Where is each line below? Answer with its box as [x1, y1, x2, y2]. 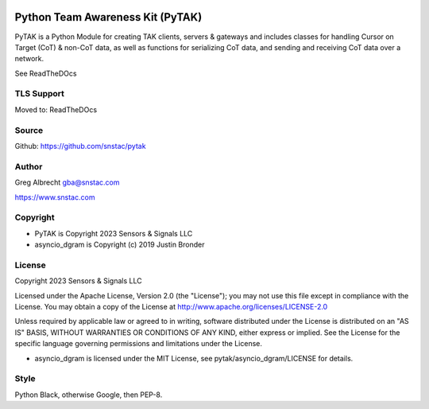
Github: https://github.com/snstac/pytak [14, 141, 146, 150]
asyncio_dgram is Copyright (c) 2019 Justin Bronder [34, 240, 205, 250]
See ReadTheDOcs [14, 68, 77, 78]
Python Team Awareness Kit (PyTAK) [14, 10, 203, 24]
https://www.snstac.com [14, 192, 95, 202]
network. [14, 54, 44, 64]
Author [14, 161, 43, 172]
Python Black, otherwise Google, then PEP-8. [14, 390, 163, 399]
